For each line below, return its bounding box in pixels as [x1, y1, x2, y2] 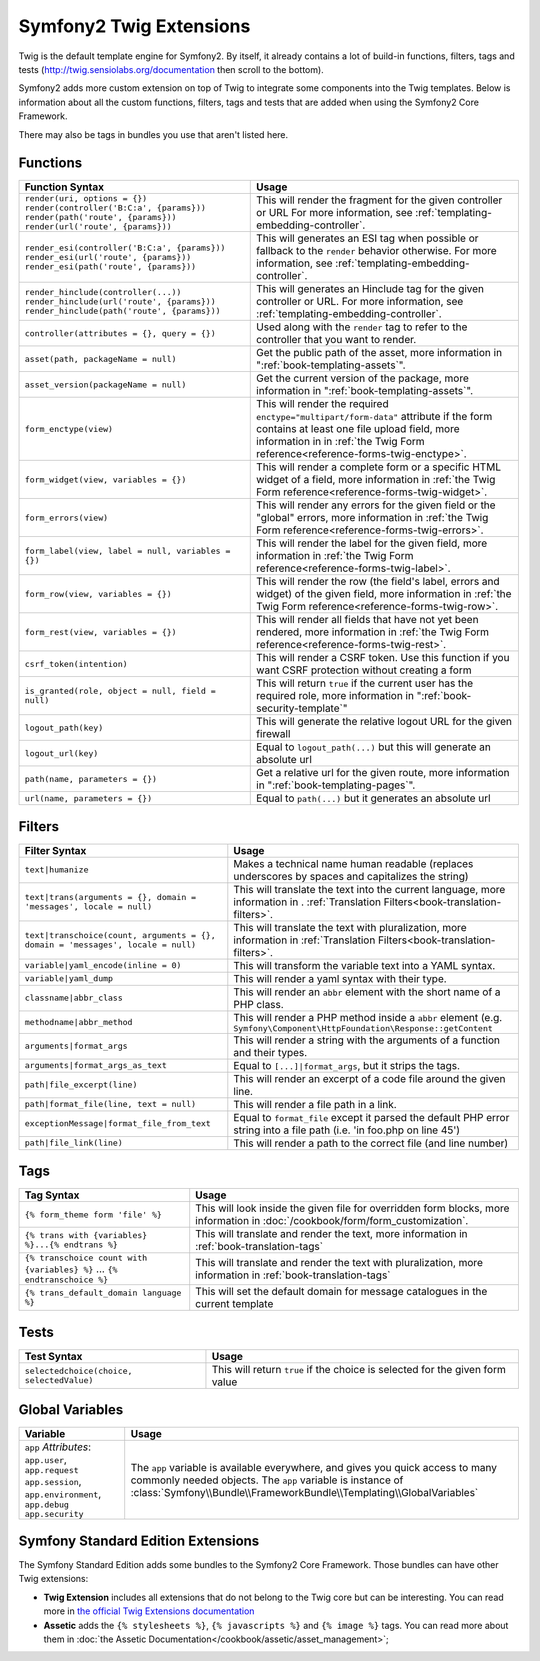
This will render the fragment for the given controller [256, 193, 503, 207]
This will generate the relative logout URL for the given [256, 715, 512, 729]
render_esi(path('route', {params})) [24, 261, 197, 272]
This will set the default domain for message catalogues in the [195, 1285, 488, 1299]
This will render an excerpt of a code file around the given [233, 1071, 506, 1085]
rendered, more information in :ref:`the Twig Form [256, 625, 490, 639]
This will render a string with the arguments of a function [233, 1033, 500, 1047]
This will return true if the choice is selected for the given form [211, 1362, 507, 1376]
